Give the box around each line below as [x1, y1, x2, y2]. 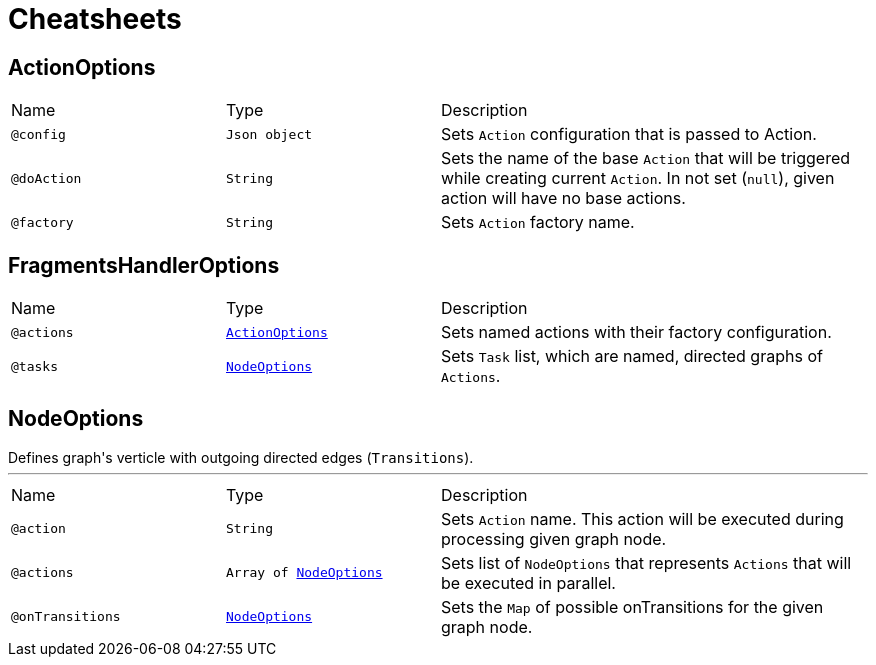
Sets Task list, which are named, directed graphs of [441, 346, 823, 367]
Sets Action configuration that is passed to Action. [441, 124, 817, 145]
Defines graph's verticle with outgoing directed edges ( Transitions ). [8, 448, 474, 466]
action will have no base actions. [441, 188, 686, 209]
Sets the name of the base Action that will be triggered [441, 148, 851, 169]
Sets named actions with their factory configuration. [441, 322, 832, 343]
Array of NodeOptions [226, 565, 383, 581]
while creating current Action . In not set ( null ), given [441, 168, 835, 189]
